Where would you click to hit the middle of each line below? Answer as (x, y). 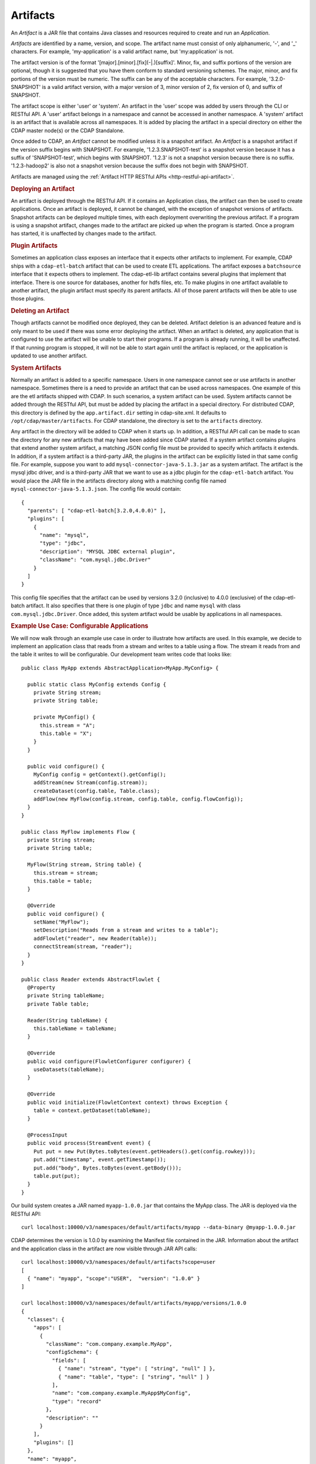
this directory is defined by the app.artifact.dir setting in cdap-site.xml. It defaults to (118, 412)
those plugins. (28, 299)
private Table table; (58, 1004)
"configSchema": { (72, 1352)
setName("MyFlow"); (61, 922)
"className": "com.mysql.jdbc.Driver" (95, 560)
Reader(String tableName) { (68, 1020)
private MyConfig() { (64, 717)
